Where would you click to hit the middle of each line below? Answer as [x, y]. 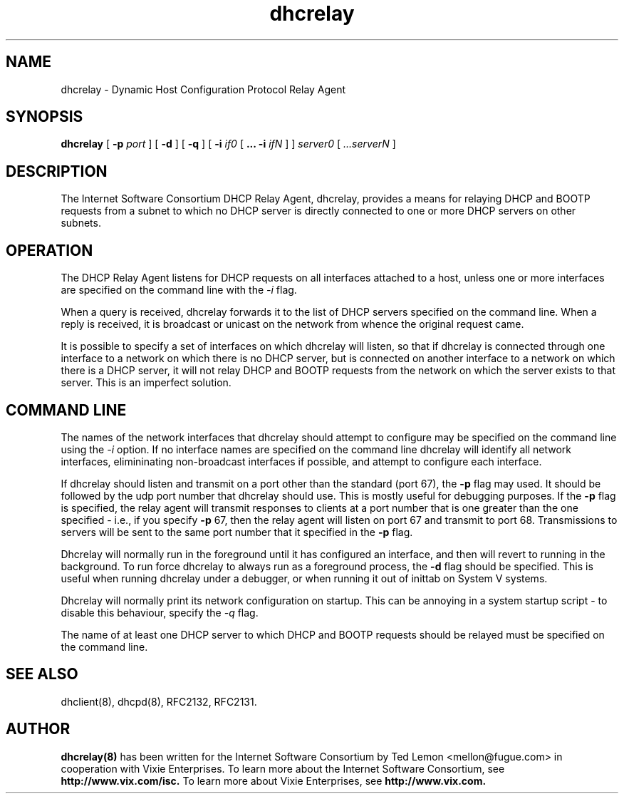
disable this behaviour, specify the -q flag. [160, 612]
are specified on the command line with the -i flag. [179, 290]
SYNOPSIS [45, 117]
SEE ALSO [42, 674]
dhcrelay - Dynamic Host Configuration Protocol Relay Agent [203, 89]
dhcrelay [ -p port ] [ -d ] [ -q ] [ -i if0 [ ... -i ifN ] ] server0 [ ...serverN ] [228, 144]
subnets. [81, 223]
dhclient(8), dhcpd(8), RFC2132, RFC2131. [159, 701]
